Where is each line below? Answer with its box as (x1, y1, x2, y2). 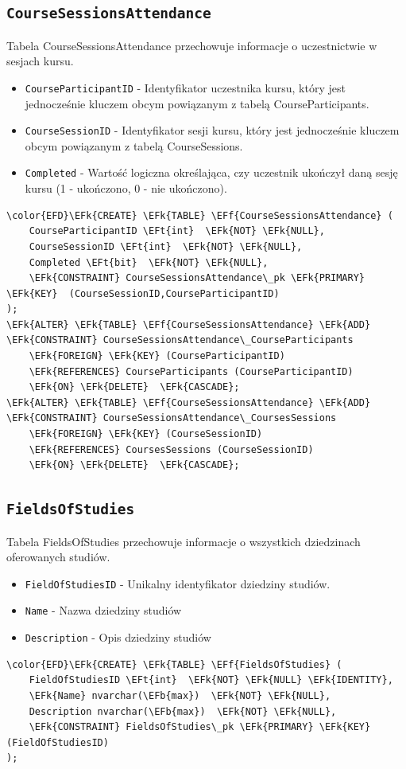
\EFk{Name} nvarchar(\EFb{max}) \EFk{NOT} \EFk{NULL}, (29, 689, 331, 701)
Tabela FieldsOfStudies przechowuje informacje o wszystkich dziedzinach (6, 533, 361, 549)
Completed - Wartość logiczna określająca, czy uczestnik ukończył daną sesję (25, 164, 398, 181)
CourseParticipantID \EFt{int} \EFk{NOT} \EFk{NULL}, (29, 225, 325, 237)
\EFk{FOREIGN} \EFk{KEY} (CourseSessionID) (29, 428, 263, 440)
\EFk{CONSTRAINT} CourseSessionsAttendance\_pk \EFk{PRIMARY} (29, 272, 365, 284)
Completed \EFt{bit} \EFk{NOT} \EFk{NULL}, (29, 256, 269, 268)
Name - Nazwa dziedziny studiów (25, 602, 182, 619)
